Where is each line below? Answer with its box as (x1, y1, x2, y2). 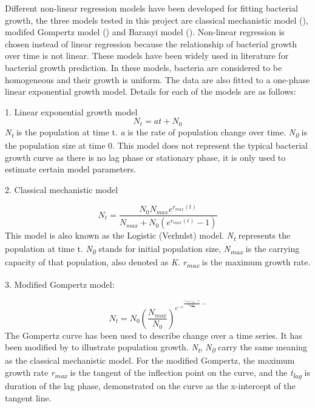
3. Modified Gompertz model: (5, 277, 115, 290)
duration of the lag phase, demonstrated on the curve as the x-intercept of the (5, 379, 296, 392)
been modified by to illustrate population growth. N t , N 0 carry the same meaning (5, 341, 308, 355)
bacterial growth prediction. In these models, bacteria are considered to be (5, 61, 282, 73)
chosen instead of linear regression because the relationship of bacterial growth (5, 37, 297, 50)
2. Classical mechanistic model (5, 183, 118, 195)
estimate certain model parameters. (5, 163, 137, 175)
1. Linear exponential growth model (5, 105, 138, 118)
